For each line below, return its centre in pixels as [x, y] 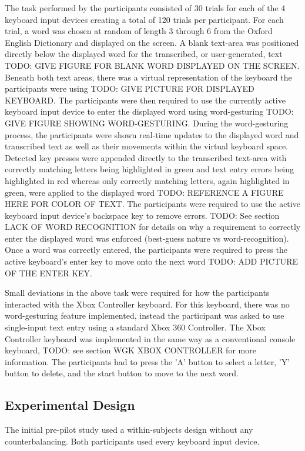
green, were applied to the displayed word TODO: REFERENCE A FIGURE [144, 192]
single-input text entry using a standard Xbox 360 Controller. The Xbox [135, 327]
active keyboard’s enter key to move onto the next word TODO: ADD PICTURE [152, 261]
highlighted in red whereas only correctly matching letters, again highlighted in [147, 180]
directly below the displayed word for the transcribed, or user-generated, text [144, 54]
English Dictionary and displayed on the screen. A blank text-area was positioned [152, 42]
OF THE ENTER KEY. [48, 273]
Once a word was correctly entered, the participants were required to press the [146, 250]
